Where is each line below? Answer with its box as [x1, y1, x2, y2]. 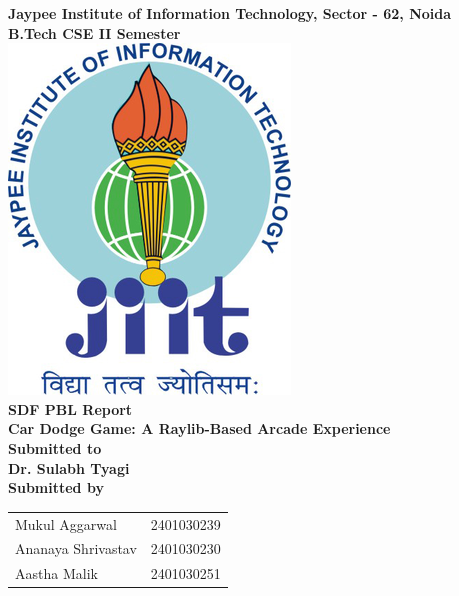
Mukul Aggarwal [15, 513, 117, 534]
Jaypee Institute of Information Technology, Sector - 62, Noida [8, 3, 452, 23]
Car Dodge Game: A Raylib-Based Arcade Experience [8, 418, 391, 439]
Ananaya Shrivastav [15, 538, 137, 559]
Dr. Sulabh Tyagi [8, 457, 130, 478]
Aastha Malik [15, 563, 98, 584]
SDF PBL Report [8, 398, 133, 419]
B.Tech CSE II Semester [8, 22, 181, 43]
